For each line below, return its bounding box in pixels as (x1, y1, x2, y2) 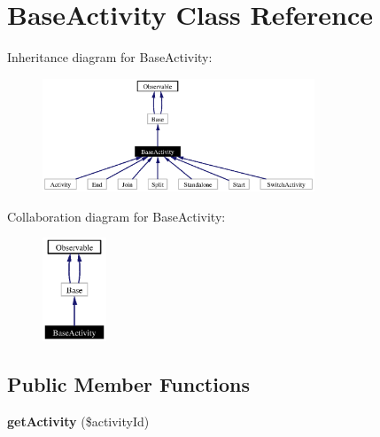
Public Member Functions (7, 371, 250, 398)
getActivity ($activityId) (7, 411, 150, 430)
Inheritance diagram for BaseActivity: (7, 48, 213, 66)
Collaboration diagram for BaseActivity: (7, 207, 226, 225)
